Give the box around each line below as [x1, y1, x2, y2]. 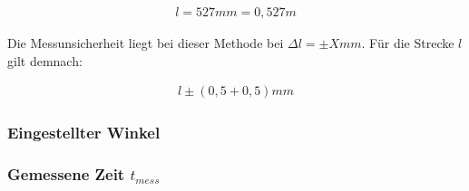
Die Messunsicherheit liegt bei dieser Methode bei [7, 33, 284, 53]
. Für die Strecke [361, 33, 454, 53]
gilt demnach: [7, 51, 83, 70]
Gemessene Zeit [7, 163, 125, 186]
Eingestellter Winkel [7, 121, 161, 144]
